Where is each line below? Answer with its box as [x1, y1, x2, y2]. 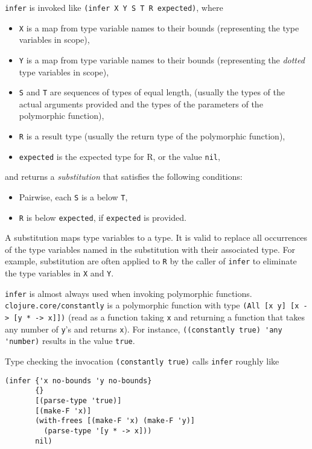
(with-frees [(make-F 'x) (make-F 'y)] [35, 416, 195, 425]
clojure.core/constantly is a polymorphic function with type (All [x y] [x [5, 299, 299, 311]
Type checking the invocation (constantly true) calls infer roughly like [5, 355, 279, 367]
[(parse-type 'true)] [35, 396, 122, 405]
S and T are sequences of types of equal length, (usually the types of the [19, 86, 285, 98]
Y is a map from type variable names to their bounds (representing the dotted [19, 53, 305, 66]
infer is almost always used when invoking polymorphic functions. [5, 287, 252, 299]
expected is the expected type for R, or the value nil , [19, 150, 220, 162]
